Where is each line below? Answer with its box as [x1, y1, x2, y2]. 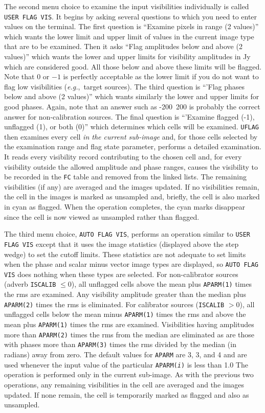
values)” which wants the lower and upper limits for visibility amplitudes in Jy [4, 51, 251, 62]
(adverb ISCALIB [4, 279, 56, 289]
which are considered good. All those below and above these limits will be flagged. [4, 61, 262, 72]
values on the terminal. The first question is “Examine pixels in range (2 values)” [4, 21, 259, 32]
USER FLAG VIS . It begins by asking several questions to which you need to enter [4, 11, 257, 21]
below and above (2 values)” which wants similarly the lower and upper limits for [4, 91, 259, 102]
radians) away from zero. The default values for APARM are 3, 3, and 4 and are [4, 349, 247, 359]
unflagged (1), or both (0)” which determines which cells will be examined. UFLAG [4, 121, 259, 132]
